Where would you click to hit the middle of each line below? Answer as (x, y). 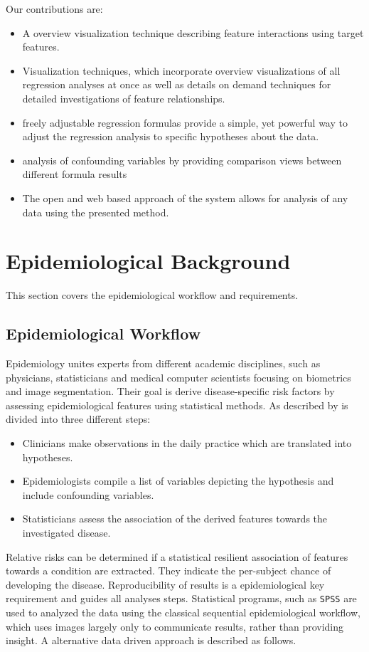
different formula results (75, 174)
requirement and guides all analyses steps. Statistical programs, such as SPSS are (181, 598)
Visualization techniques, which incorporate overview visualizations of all (181, 70)
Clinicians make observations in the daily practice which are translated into (187, 443)
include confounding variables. (88, 494)
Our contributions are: (54, 9)
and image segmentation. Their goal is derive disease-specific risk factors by (170, 391)
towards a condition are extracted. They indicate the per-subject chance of (169, 570)
